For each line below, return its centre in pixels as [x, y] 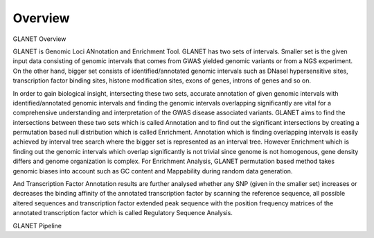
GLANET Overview [39, 39]
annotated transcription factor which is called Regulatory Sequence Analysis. [123, 213]
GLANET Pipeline [37, 226]
